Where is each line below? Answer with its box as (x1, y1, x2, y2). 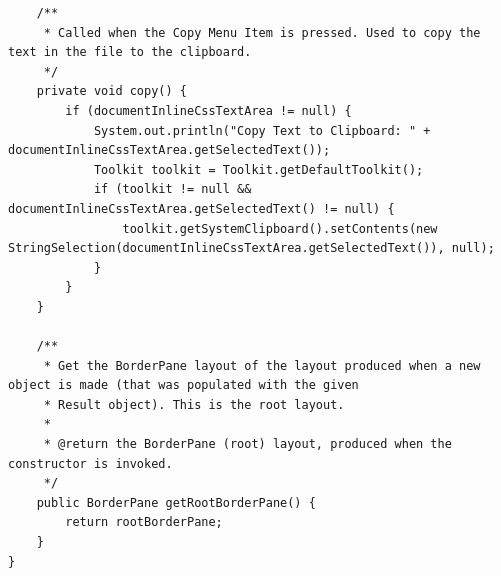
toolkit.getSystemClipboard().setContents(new (122, 221, 438, 236)
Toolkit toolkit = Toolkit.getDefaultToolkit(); (93, 162, 424, 177)
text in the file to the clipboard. (8, 45, 252, 60)
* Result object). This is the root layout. (43, 397, 345, 412)
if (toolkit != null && (93, 182, 252, 197)
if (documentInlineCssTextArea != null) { (65, 103, 352, 118)
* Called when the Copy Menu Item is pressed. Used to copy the (43, 25, 481, 40)
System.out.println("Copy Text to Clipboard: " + (93, 123, 431, 138)
